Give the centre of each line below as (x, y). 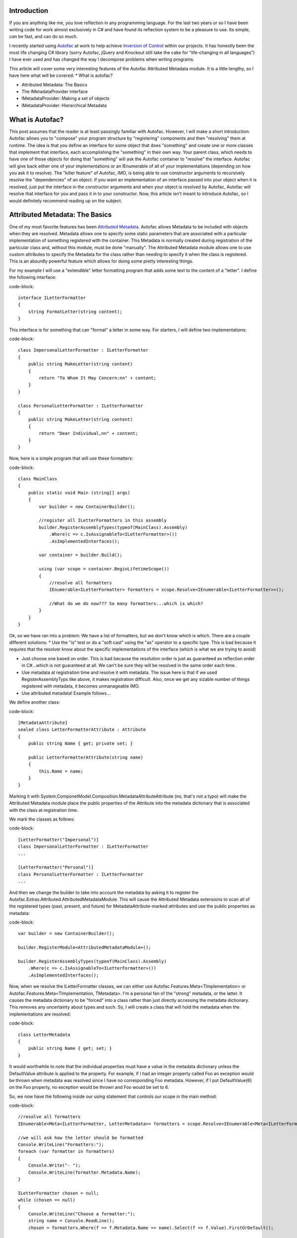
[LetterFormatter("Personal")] (56, 867)
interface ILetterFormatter (52, 298)
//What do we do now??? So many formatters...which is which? (126, 604)
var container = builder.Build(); (81, 555)
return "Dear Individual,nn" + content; (88, 434)
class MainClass (38, 479)
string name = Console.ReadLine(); (71, 1221)
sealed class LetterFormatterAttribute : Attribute (82, 730)
